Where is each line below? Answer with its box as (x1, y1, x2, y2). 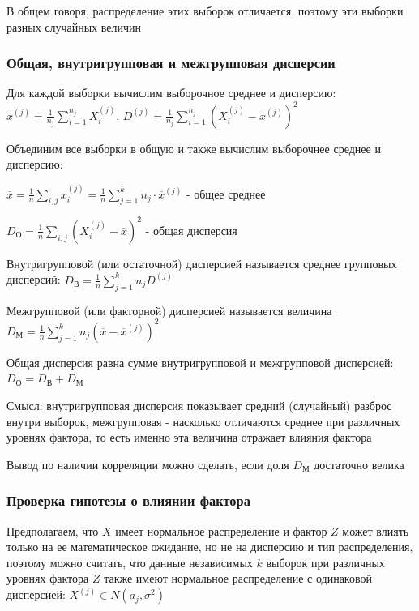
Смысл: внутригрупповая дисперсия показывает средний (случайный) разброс (6, 396, 392, 413)
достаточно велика (314, 455, 404, 472)
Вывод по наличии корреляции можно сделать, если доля (6, 455, 289, 472)
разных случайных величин (6, 18, 142, 35)
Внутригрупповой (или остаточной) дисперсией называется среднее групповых (6, 254, 397, 271)
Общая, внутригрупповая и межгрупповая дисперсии (6, 53, 336, 73)
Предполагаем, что (6, 522, 99, 539)
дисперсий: (6, 271, 61, 288)
